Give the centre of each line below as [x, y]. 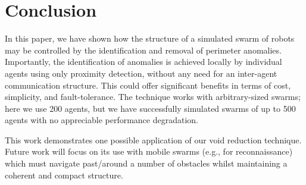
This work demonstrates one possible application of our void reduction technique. [153, 139]
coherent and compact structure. [64, 175]
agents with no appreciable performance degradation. [102, 120]
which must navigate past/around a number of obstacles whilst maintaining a [146, 163]
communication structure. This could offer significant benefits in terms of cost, [148, 85]
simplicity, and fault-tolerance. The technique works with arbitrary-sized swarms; [153, 97]
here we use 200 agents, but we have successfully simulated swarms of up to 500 [150, 108]
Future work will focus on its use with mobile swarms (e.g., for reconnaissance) [149, 151]
